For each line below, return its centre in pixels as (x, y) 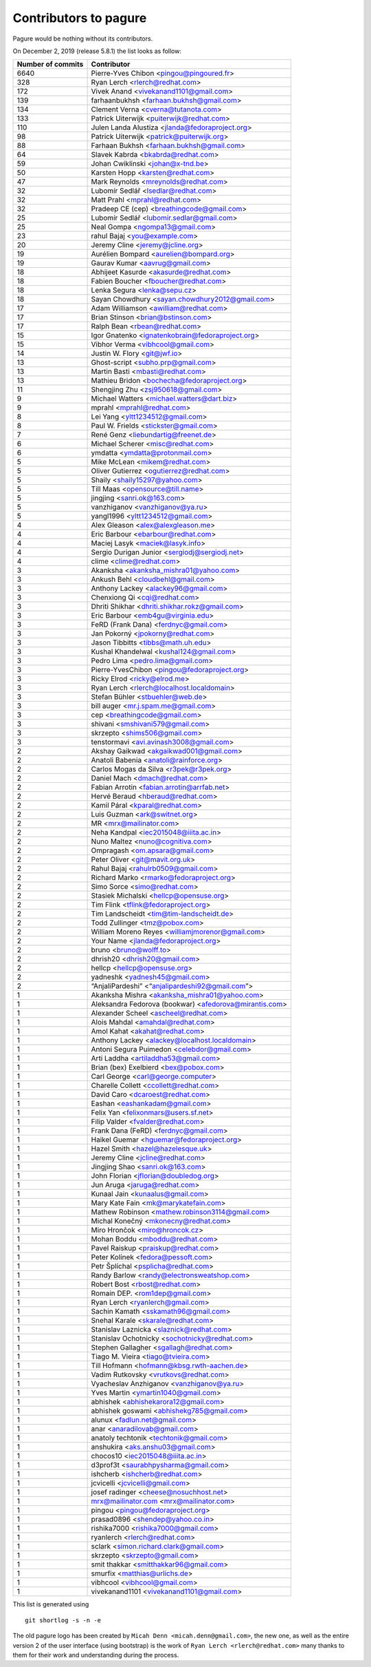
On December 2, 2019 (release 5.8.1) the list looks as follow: (97, 51)
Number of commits (50, 64)
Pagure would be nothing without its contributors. (83, 39)
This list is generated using (51, 1604)
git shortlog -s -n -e (63, 1620)
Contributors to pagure (80, 18)
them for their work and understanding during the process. (96, 1655)
